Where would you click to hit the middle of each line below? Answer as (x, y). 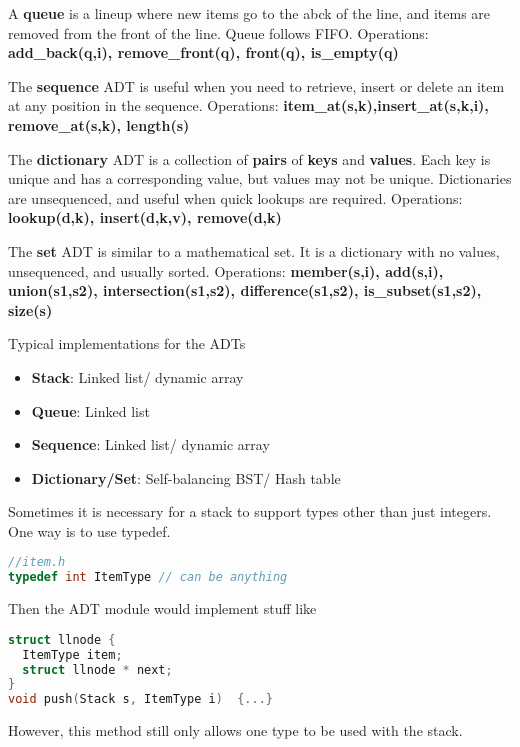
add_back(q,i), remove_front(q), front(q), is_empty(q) (203, 52)
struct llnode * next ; (97, 669)
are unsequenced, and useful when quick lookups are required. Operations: (235, 197)
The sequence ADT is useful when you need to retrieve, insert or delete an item (256, 85)
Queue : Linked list (90, 410)
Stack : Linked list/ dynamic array (137, 376)
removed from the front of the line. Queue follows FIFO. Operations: (218, 32)
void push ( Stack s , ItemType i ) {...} (140, 699)
